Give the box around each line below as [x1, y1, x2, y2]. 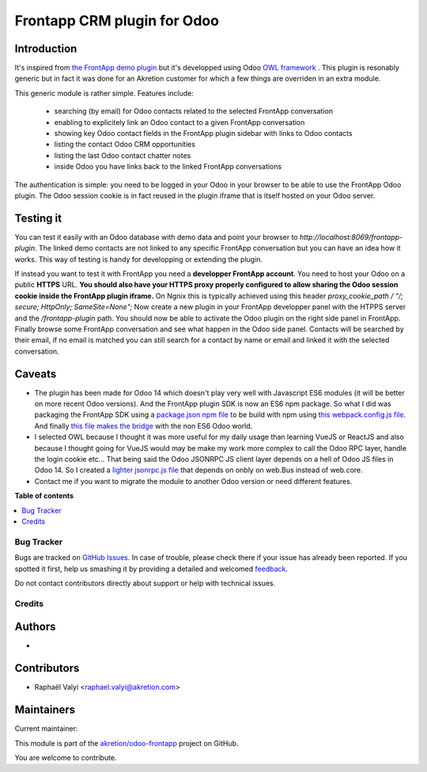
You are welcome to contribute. [14, 752, 117, 763]
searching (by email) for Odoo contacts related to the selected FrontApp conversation [54, 107, 334, 116]
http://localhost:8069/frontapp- [299, 232, 403, 241]
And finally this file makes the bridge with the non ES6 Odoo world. [34, 421, 253, 430]
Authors [14, 620, 56, 634]
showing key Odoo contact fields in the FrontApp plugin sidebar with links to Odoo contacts [54, 129, 353, 138]
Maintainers [14, 703, 76, 717]
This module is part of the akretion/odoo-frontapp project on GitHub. [14, 738, 239, 747]
